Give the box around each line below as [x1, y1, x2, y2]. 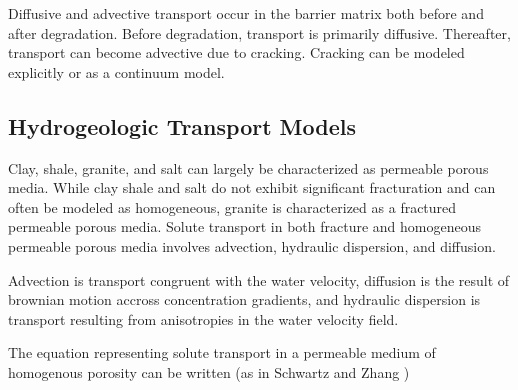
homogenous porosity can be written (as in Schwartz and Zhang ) [8, 361, 410, 382]
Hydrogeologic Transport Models [8, 110, 357, 141]
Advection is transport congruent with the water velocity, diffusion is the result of [8, 269, 510, 290]
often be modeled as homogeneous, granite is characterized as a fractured [8, 196, 457, 217]
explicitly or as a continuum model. [8, 61, 225, 82]
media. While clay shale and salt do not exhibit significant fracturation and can [8, 177, 496, 198]
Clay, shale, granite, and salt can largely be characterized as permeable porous [8, 157, 489, 178]
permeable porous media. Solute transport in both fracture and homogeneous [8, 216, 482, 237]
